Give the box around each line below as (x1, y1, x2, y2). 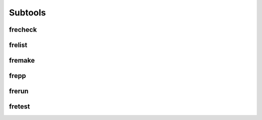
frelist (9, 41, 28, 49)
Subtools (9, 7, 46, 18)
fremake (9, 56, 35, 65)
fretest (9, 103, 30, 111)
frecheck (9, 26, 37, 34)
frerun (9, 87, 29, 95)
